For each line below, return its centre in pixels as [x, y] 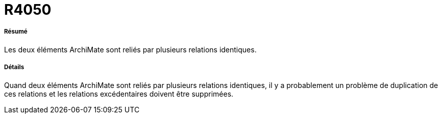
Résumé [16, 32]
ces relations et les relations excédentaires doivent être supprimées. [119, 94]
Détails [14, 67]
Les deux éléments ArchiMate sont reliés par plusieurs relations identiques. [130, 49]
